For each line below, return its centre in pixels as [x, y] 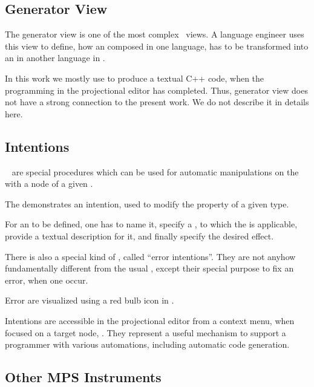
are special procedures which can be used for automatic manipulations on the [155, 171]
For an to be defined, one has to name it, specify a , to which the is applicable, [151, 224]
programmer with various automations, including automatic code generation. [147, 344]
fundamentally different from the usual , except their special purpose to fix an [149, 268]
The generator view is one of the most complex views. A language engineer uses [155, 34]
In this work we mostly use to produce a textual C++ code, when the [135, 78]
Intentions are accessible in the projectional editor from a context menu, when [150, 320]
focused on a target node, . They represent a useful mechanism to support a [146, 332]
